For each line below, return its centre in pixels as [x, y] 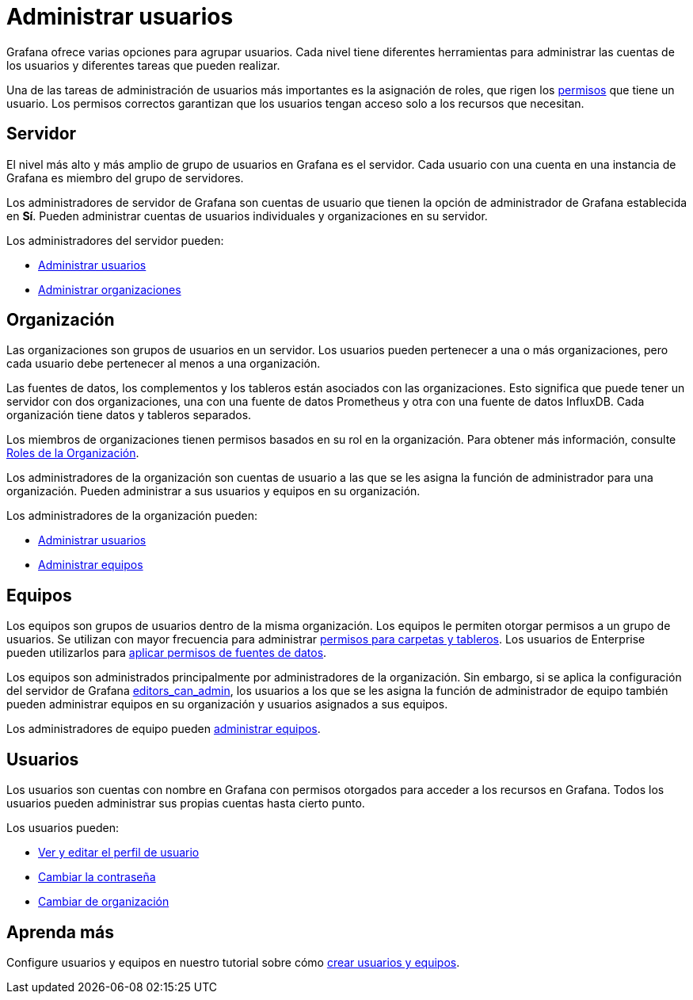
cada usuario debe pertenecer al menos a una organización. [164, 364]
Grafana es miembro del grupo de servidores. [125, 177]
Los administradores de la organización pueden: [132, 516]
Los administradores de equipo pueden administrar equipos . [164, 729]
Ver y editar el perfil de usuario [119, 853]
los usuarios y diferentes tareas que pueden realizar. [143, 65]
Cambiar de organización [104, 902]
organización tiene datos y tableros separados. [129, 415]
